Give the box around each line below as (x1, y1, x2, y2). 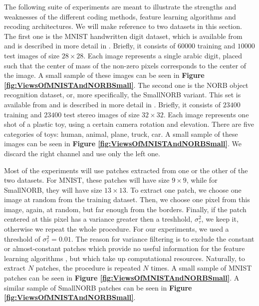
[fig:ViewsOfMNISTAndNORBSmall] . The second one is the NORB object (4, 79, 249, 90)
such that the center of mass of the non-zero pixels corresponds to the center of (4, 60, 247, 70)
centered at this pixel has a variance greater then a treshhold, (4, 214, 193, 224)
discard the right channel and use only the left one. (4, 148, 160, 158)
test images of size (4, 50, 60, 60)
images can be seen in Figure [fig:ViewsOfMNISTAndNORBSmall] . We (4, 138, 242, 149)
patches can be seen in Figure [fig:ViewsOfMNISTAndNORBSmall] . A (4, 273, 240, 283)
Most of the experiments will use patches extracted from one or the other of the (4, 165, 248, 175)
